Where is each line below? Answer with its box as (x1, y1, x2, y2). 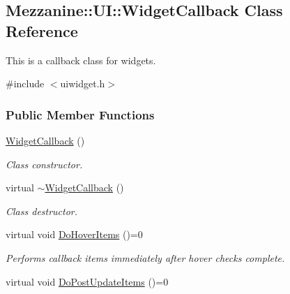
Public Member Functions (6, 105, 155, 123)
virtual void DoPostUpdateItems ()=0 (6, 274, 169, 288)
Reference (6, 20, 78, 41)
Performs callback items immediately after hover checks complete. (6, 250, 285, 265)
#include (6, 76, 45, 91)
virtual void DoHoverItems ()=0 (6, 227, 143, 242)
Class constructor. (6, 156, 83, 171)
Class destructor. (6, 203, 78, 218)
